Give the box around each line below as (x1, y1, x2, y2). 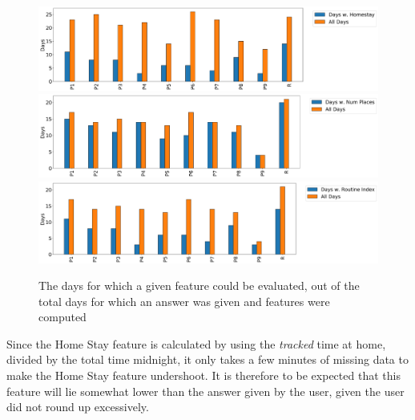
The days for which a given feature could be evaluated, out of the (38, 277, 360, 294)
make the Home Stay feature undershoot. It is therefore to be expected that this (6, 367, 401, 384)
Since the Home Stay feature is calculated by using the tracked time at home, (6, 335, 386, 352)
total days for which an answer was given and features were (38, 292, 330, 309)
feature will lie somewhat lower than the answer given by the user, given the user (6, 382, 405, 399)
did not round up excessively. (6, 398, 149, 415)
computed (38, 308, 87, 325)
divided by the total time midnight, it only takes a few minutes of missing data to (6, 351, 409, 368)
